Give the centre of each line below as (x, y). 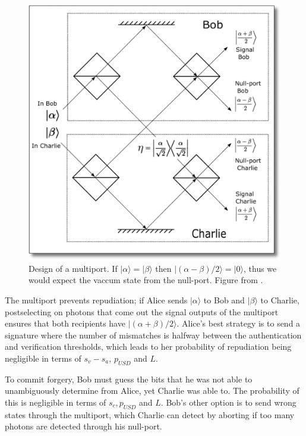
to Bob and (224, 299)
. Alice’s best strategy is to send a (239, 323)
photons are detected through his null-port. (83, 426)
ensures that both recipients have (65, 323)
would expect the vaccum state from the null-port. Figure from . (146, 280)
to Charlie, (280, 299)
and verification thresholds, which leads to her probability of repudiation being (148, 346)
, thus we (260, 268)
